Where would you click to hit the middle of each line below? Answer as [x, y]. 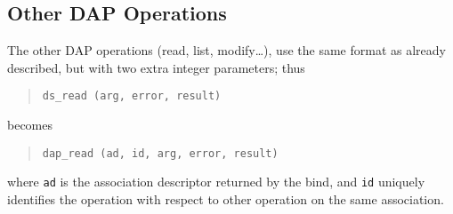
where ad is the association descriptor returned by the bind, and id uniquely [216, 182]
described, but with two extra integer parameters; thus [156, 67]
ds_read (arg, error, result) [132, 96]
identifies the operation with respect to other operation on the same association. [226, 198]
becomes [30, 125]
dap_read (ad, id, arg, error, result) [160, 153]
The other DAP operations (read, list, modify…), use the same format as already [226, 50]
